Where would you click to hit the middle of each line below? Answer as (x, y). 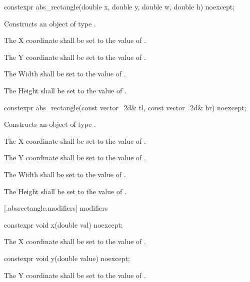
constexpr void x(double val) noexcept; (63, 224)
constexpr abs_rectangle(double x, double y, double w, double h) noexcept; (119, 6)
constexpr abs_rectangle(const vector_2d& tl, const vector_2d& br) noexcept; (125, 107)
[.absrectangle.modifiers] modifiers (56, 208)
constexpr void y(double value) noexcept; (67, 258)
